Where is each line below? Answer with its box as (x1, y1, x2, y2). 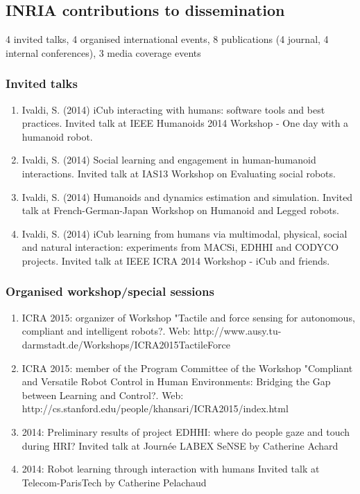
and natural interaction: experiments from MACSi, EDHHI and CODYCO (22, 240, 339, 254)
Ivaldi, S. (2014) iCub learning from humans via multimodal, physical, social (22, 226, 348, 240)
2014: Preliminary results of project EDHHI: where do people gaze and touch (22, 424, 350, 439)
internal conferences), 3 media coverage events (6, 45, 201, 60)
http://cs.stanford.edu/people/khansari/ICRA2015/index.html (22, 401, 289, 416)
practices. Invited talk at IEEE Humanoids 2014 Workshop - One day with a (22, 116, 349, 130)
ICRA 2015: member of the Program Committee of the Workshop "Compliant (22, 360, 353, 375)
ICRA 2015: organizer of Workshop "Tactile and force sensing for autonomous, (22, 310, 355, 324)
